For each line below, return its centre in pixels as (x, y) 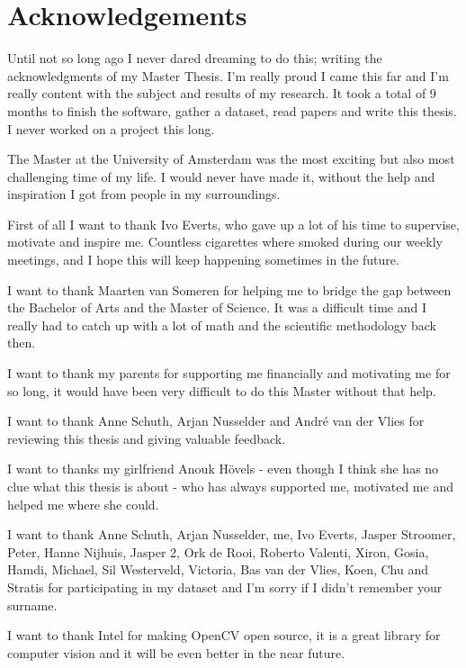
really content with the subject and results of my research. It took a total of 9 (222, 93)
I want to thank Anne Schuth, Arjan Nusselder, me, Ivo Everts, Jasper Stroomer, (232, 534)
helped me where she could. (83, 504)
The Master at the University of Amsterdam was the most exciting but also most (231, 159)
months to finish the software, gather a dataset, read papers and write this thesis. (232, 110)
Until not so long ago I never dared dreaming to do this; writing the (195, 58)
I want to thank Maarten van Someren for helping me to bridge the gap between (229, 289)
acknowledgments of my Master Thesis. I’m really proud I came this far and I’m (228, 75)
